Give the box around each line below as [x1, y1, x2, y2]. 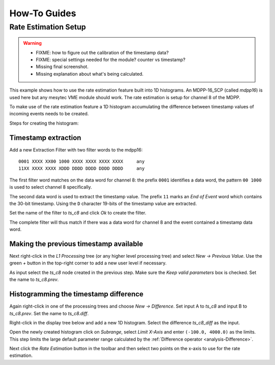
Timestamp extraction [9, 133, 81, 142]
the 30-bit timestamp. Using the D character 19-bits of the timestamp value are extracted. [9, 200, 197, 206]
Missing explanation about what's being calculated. [36, 71, 144, 77]
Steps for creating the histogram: [9, 120, 79, 126]
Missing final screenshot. [36, 64, 89, 70]
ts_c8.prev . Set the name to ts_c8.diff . [9, 310, 89, 316]
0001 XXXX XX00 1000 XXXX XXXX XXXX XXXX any [18, 159, 145, 165]
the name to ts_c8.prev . [9, 277, 59, 283]
